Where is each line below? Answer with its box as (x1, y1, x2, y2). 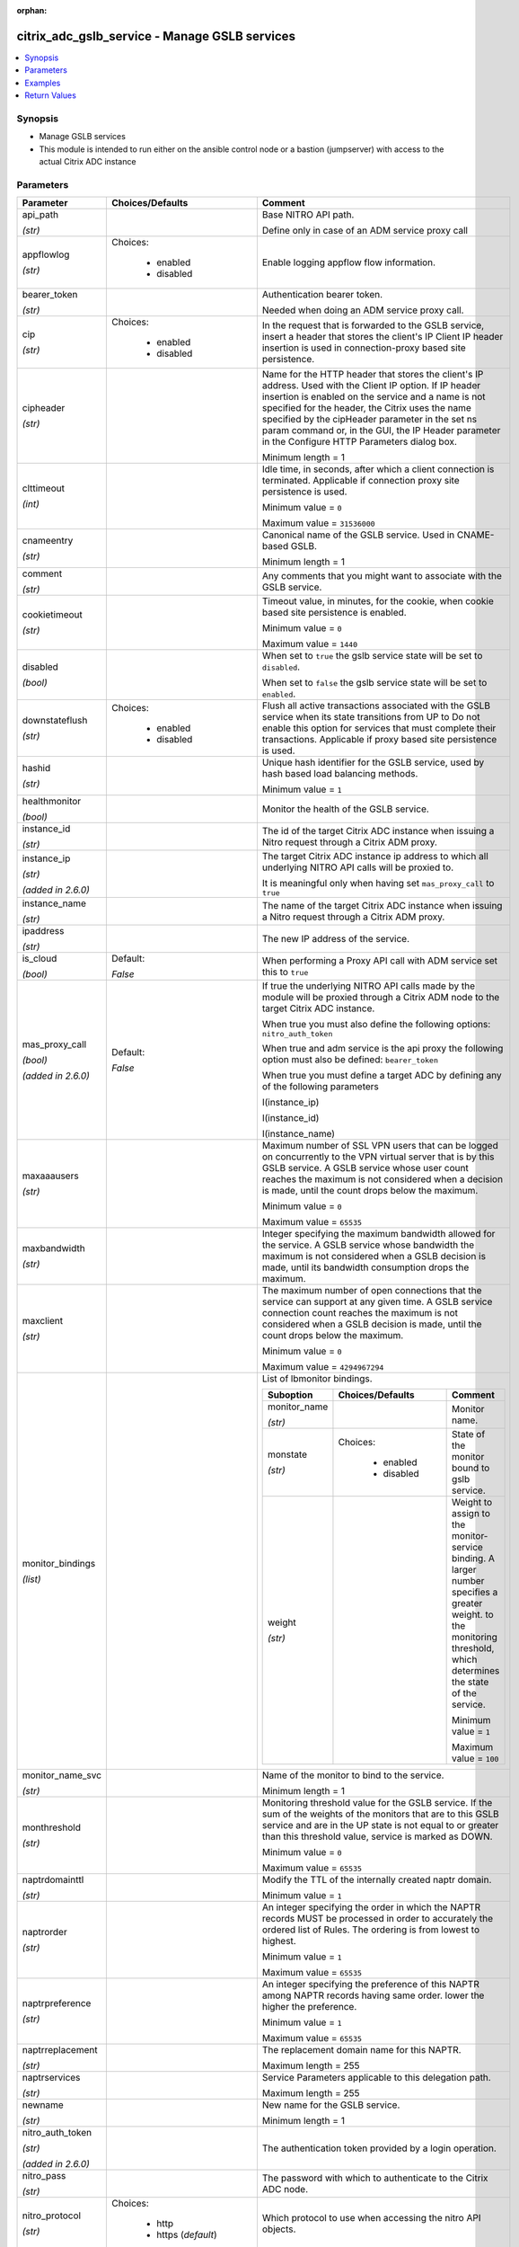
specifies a (452, 1586, 498, 1599)
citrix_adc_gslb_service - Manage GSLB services (16, 28, 296, 44)
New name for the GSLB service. (261, 2099, 400, 2111)
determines (452, 1665, 500, 1677)
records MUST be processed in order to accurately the (261, 1913, 494, 1925)
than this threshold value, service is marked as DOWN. (261, 1830, 493, 1843)
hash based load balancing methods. (261, 768, 418, 780)
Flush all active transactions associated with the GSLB (261, 699, 491, 712)
